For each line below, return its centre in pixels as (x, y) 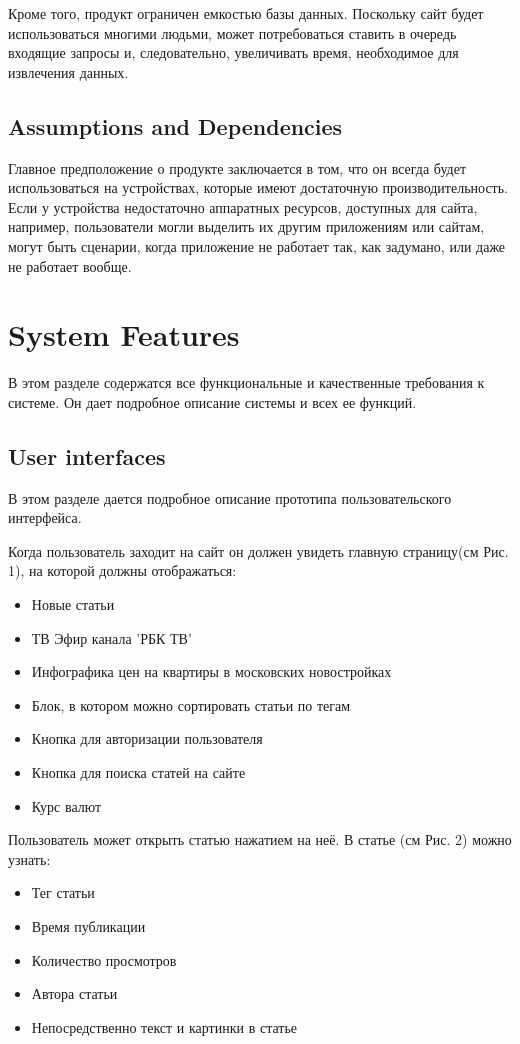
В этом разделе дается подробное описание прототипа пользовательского (230, 497)
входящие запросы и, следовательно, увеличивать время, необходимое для (233, 52)
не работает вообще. (70, 265)
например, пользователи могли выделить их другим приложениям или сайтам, (246, 226)
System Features (124, 334)
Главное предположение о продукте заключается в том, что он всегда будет (237, 167)
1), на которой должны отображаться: (122, 570)
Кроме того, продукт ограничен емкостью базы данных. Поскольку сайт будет (246, 13)
